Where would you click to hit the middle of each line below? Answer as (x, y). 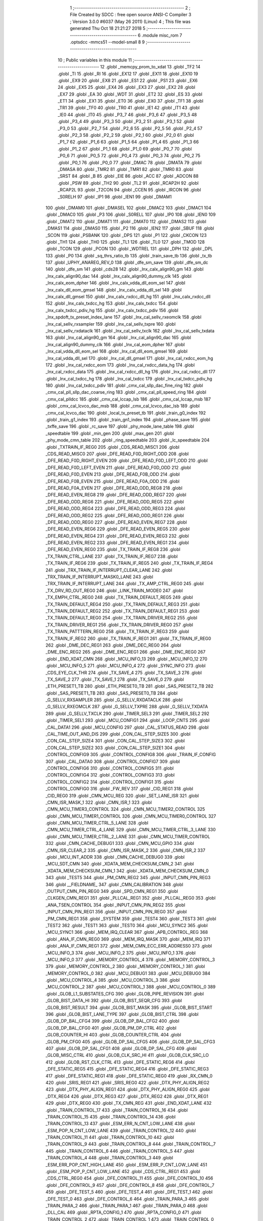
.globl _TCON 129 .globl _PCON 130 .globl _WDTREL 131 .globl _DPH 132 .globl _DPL (129, 249)
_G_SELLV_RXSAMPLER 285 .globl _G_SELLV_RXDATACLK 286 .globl (114, 700)
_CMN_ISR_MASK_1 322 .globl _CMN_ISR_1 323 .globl (99, 802)
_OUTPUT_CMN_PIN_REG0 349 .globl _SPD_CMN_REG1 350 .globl (112, 891)
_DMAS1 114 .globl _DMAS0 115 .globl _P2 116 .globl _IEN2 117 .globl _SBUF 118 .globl (130, 228)
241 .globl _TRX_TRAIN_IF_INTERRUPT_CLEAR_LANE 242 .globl (109, 570)
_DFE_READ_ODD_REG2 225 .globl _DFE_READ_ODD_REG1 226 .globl (115, 515)
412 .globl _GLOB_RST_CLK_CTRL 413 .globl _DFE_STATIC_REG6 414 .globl (120, 1062)
